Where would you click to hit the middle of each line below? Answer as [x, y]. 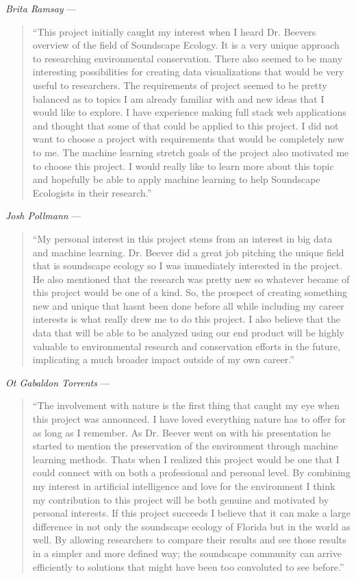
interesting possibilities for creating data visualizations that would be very [188, 72]
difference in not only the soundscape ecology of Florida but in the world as [191, 526]
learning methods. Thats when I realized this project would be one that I [186, 459]
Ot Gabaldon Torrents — [58, 382]
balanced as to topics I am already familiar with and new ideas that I [178, 98]
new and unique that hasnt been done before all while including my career [188, 305]
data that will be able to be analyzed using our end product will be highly [189, 333]
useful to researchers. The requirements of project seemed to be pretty [180, 85]
